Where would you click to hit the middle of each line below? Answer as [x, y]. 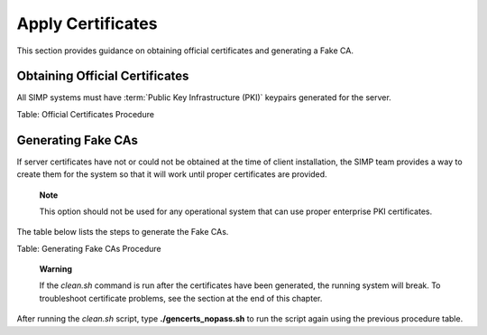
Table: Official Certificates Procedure [86, 114]
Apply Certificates [87, 23]
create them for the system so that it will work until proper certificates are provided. [172, 174]
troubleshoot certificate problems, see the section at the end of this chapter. [181, 298]
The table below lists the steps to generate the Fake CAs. [123, 232]
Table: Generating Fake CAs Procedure [89, 248]
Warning [55, 269]
